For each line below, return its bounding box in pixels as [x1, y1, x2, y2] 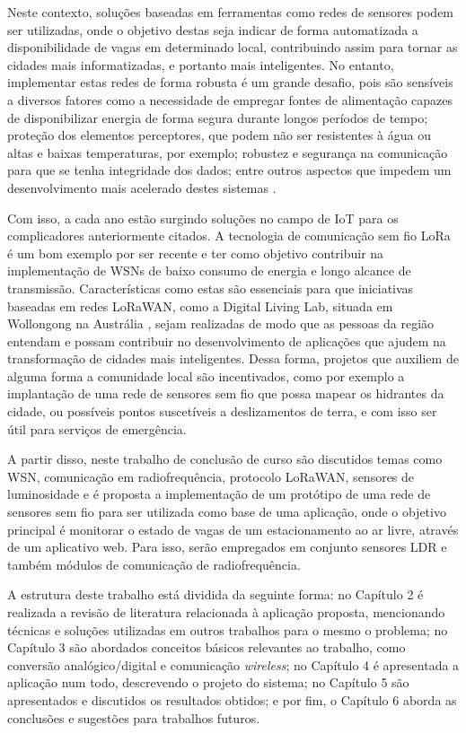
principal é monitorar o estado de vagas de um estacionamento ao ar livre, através [7, 519, 459, 538]
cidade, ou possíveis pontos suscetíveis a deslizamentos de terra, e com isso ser [7, 402, 437, 421]
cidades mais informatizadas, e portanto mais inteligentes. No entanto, [7, 55, 394, 74]
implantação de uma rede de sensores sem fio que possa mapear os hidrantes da [7, 384, 444, 403]
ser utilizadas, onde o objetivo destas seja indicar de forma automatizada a [7, 20, 418, 39]
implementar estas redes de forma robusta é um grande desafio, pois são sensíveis [7, 73, 453, 92]
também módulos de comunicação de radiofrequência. [7, 554, 301, 573]
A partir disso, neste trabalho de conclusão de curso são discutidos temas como [7, 449, 443, 468]
